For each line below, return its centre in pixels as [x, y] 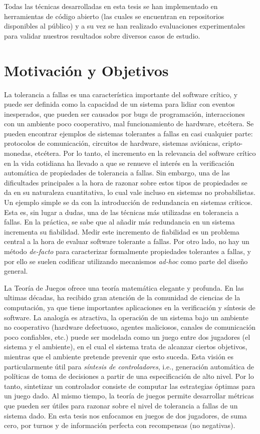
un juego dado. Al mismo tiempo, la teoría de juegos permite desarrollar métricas [129, 396]
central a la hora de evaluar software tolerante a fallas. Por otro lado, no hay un [127, 241]
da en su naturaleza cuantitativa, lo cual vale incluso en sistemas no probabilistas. [130, 192]
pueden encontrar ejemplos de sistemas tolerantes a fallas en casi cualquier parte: [128, 133]
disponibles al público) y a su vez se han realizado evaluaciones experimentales [125, 26]
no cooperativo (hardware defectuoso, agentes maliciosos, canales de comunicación [130, 327]
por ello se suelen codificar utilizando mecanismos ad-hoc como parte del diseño [126, 261]
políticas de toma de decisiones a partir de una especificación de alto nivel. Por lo [129, 376]
